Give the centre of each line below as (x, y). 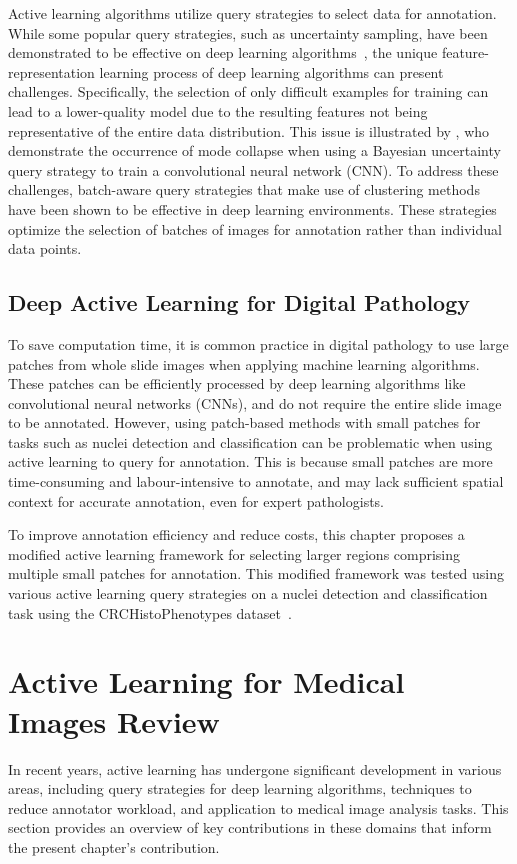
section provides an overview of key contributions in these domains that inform (250, 827)
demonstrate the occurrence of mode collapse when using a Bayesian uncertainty (254, 150)
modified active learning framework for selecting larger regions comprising (234, 553)
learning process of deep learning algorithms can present (271, 71)
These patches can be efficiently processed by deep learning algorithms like (237, 383)
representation (51, 71)
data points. (45, 248)
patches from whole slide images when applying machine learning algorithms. (244, 363)
